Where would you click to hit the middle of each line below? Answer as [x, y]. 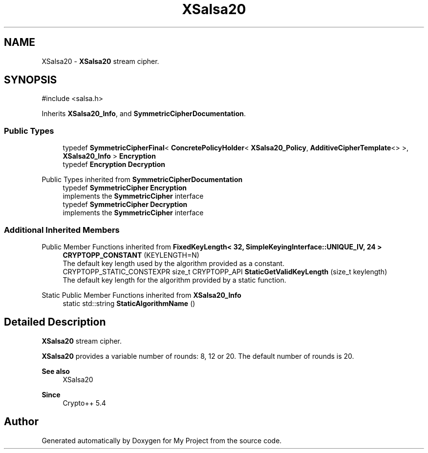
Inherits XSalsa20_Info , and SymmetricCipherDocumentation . [144, 114]
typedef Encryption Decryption [114, 165]
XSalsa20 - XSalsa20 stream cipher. [100, 61]
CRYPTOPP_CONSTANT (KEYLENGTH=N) [131, 255]
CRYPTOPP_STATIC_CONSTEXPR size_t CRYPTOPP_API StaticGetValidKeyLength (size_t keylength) [225, 271]
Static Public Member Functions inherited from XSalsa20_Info [141, 295]
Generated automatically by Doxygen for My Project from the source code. [162, 440]
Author [21, 422]
